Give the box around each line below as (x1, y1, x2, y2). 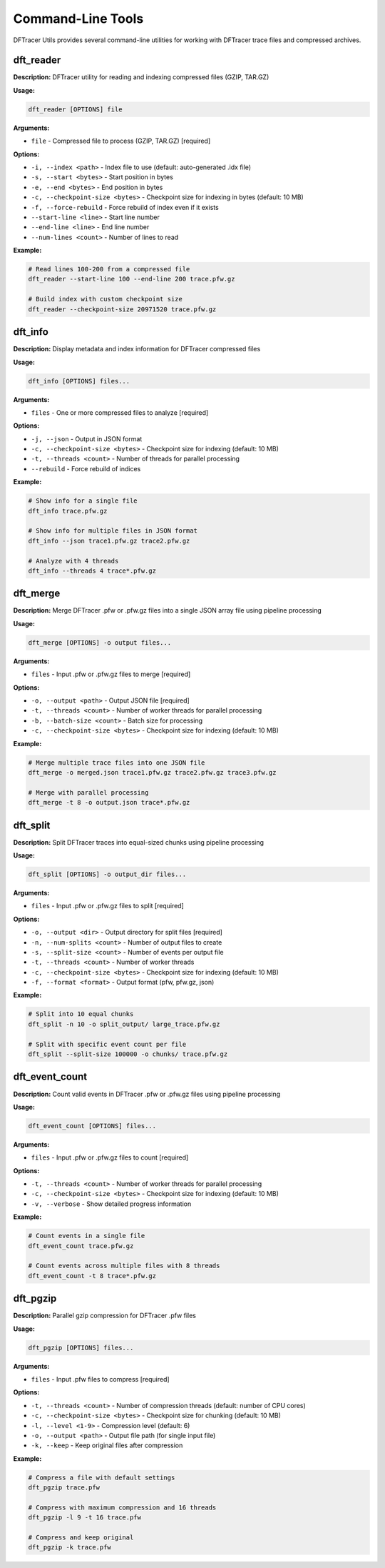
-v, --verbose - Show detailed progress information (31, 1200, 192, 1208)
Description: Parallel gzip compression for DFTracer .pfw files (13, 1311, 196, 1320)
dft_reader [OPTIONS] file (28, 105, 123, 114)
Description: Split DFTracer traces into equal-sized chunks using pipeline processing (13, 838, 264, 846)
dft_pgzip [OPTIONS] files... (28, 1343, 134, 1352)
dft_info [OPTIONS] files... (28, 377, 130, 385)
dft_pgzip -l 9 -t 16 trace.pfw (28, 1514, 142, 1522)
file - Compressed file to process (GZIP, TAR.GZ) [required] (31, 136, 210, 146)
